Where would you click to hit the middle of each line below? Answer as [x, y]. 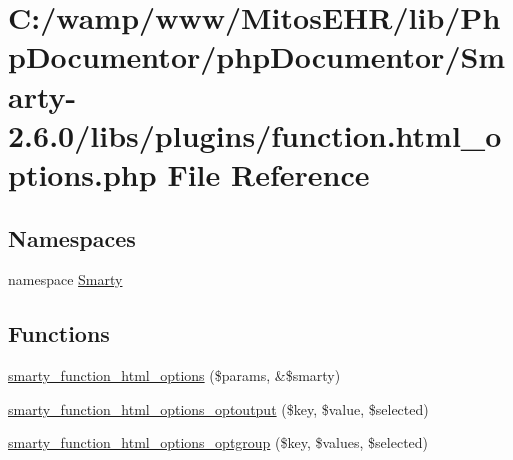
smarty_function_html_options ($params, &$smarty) [174, 375]
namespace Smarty [65, 279]
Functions [59, 333]
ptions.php [82, 173]
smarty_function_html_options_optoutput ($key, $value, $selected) [218, 408]
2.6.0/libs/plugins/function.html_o [255, 134]
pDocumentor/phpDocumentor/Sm [257, 56]
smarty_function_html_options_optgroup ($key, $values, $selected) [218, 442]
